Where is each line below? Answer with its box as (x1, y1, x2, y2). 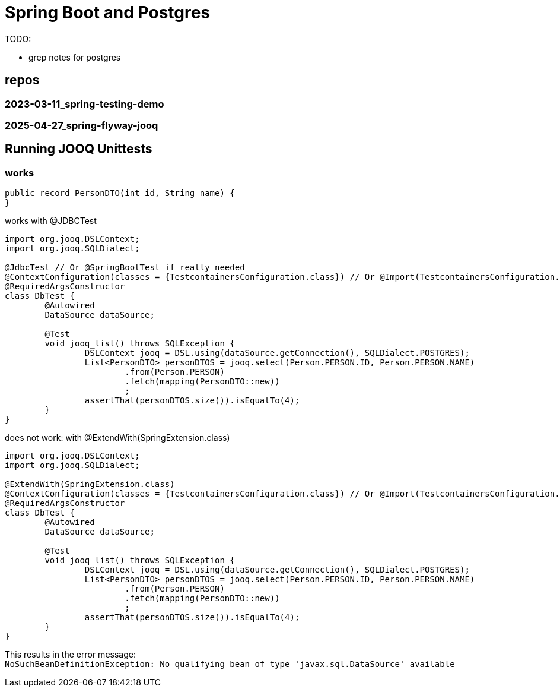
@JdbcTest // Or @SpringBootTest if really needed (5, 263, 245, 273)
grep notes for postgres (28, 52, 121, 62)
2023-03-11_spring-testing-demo (5, 97, 164, 110)
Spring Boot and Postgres (5, 2, 211, 23)
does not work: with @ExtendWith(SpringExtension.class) (5, 432, 230, 443)
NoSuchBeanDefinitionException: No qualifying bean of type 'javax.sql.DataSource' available (5, 659, 455, 669)
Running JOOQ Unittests (5, 141, 152, 157)
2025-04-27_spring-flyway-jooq (5, 119, 158, 131)
